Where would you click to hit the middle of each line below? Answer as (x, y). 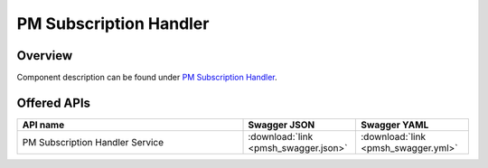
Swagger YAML (394, 125)
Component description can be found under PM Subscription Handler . (147, 78)
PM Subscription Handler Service (93, 142)
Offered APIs (53, 103)
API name (43, 125)
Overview (45, 56)
